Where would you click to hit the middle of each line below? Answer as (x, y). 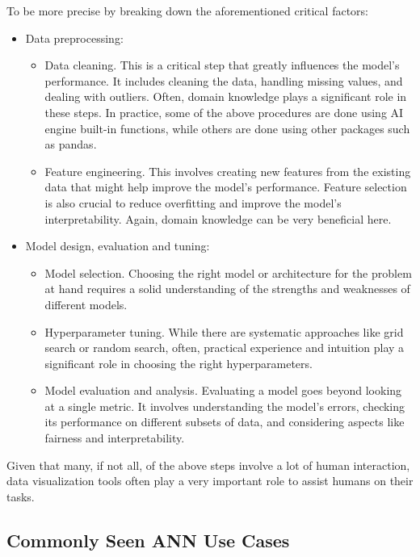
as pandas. (71, 144)
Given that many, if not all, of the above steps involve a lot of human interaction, (208, 465)
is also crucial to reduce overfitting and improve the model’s (193, 202)
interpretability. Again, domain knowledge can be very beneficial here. (218, 218)
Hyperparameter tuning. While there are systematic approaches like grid (224, 331)
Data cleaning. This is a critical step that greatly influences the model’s (222, 65)
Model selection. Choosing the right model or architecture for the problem (228, 272)
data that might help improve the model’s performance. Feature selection (226, 187)
